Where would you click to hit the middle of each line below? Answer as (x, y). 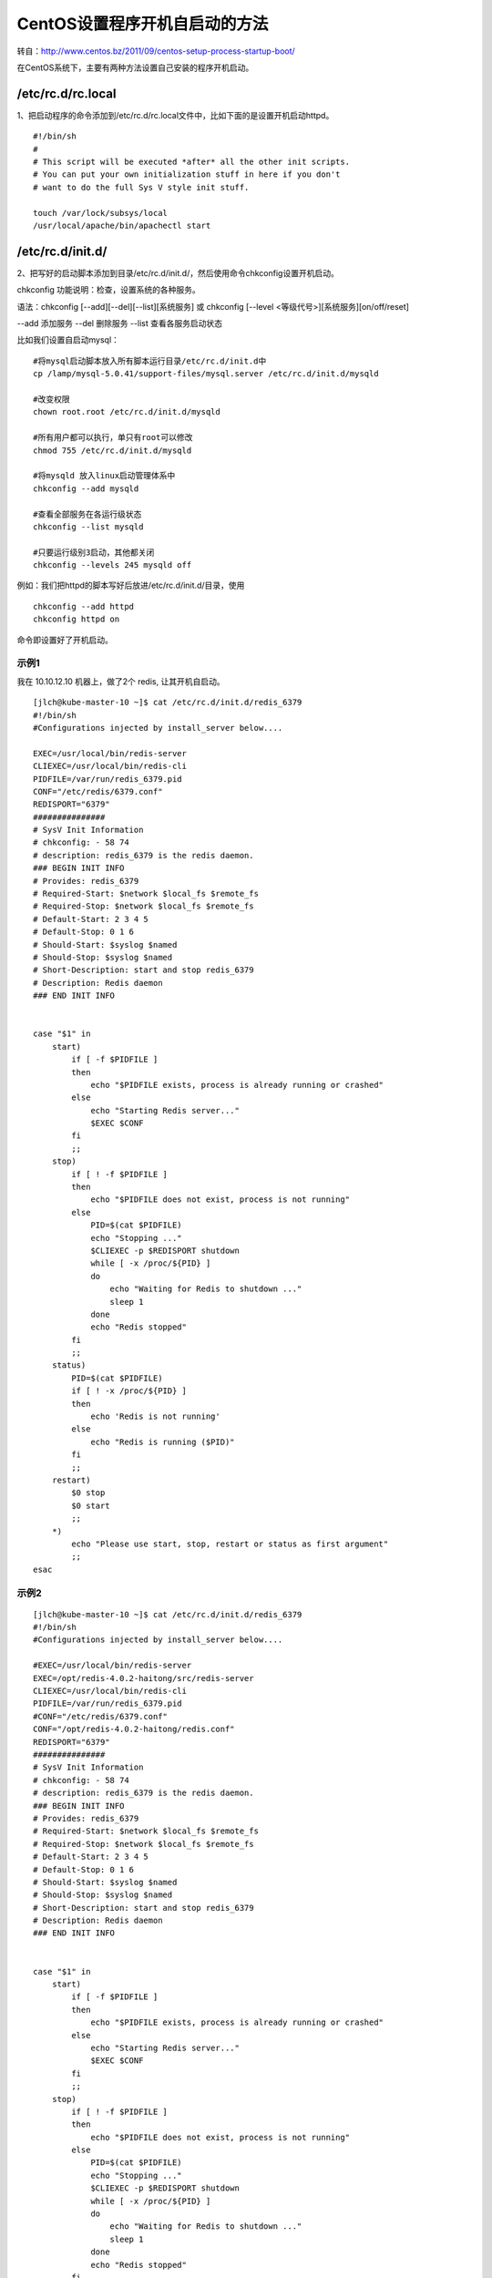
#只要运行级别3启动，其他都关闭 (94, 552)
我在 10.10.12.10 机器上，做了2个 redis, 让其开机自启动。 (121, 681)
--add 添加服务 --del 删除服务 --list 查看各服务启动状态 (120, 323)
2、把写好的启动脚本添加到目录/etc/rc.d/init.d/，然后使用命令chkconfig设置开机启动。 (178, 272)
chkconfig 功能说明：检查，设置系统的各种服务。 (108, 290)
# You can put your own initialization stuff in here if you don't (187, 174)
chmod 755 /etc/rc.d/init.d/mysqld (113, 450)
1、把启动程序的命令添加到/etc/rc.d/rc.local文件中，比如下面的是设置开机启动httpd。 (175, 115)
